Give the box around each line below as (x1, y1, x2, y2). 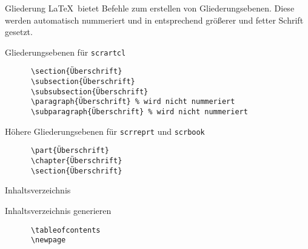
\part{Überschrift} (30, 146, 109, 155)
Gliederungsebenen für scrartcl (5, 45, 126, 58)
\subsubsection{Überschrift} (30, 87, 149, 96)
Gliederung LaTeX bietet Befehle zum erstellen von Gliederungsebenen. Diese (5, 2, 295, 14)
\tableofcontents (30, 225, 101, 234)
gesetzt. (5, 25, 33, 38)
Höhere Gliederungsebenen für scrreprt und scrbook (5, 124, 205, 137)
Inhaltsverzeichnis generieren (5, 204, 112, 216)
